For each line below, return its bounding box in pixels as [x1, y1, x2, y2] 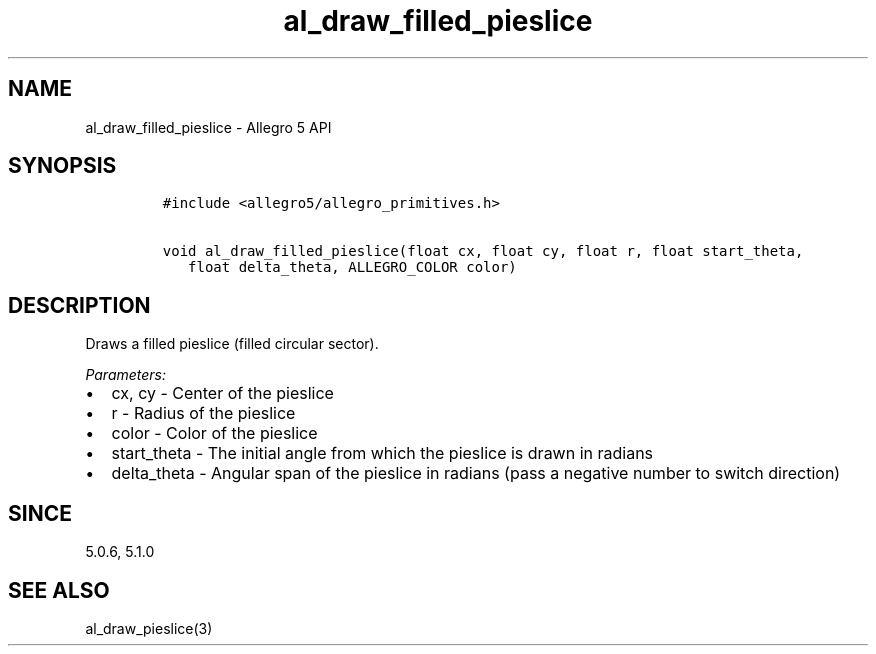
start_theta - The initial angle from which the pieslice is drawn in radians [111, 443, 654, 464]
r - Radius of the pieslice [111, 403, 296, 424]
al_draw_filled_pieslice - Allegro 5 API [85, 118, 332, 136]
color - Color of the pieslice [111, 423, 318, 444]
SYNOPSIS [8, 153, 117, 179]
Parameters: [85, 366, 167, 384]
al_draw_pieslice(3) [85, 619, 213, 637]
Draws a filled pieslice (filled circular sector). [85, 335, 379, 353]
